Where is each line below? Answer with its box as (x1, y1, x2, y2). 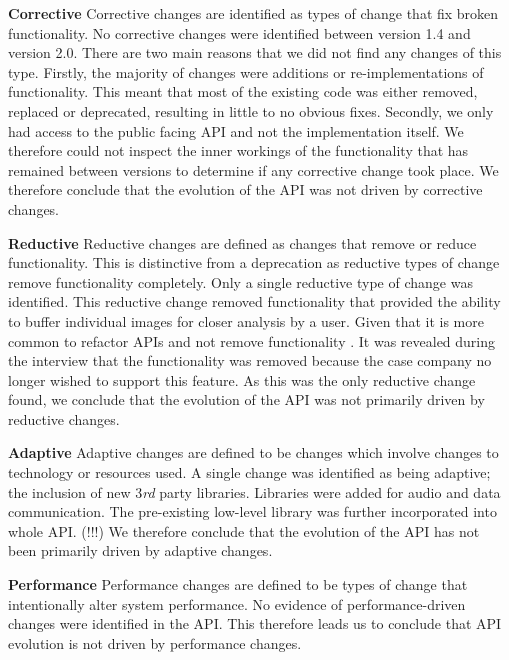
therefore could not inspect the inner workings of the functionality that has (8, 140, 469, 161)
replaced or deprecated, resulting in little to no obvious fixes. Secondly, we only (8, 100, 494, 121)
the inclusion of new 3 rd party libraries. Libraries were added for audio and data (8, 481, 501, 502)
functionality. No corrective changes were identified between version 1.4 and (8, 22, 471, 43)
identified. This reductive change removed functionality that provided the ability (8, 291, 501, 312)
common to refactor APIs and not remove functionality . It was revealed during (8, 330, 496, 351)
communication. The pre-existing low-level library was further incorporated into (8, 501, 497, 522)
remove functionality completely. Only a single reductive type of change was (8, 271, 473, 292)
